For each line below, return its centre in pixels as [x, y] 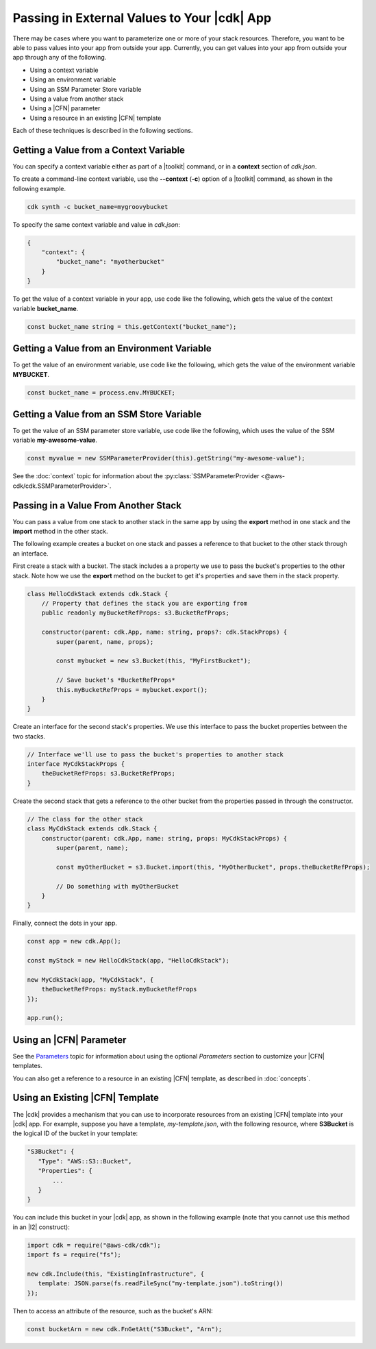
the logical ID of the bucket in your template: [75, 1133]
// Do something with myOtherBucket [117, 886]
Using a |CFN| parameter [65, 108]
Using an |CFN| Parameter [70, 1040]
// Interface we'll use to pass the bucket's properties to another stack [155, 754]
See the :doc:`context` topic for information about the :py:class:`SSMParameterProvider [136, 476]
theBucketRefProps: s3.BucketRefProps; [109, 773]
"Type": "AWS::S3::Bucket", [85, 1161]
